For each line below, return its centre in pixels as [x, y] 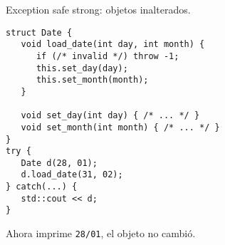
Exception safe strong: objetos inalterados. [98, 9]
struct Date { [39, 32]
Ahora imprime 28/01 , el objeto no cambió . [101, 233]
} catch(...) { [42, 187]
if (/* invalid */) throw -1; [108, 56]
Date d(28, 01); [59, 163]
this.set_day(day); [82, 68]
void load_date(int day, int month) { [113, 45]
